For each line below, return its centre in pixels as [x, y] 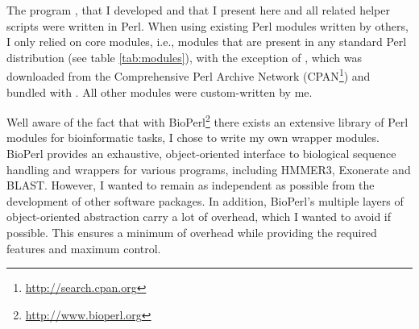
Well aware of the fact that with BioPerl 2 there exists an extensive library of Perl [207, 121]
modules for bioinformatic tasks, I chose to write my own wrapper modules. [193, 137]
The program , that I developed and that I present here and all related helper [198, 10]
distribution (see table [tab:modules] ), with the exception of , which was [184, 57]
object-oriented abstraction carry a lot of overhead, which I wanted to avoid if [199, 217]
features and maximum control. [84, 248]
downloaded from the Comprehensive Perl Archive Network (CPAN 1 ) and [189, 75]
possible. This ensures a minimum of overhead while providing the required [192, 233]
